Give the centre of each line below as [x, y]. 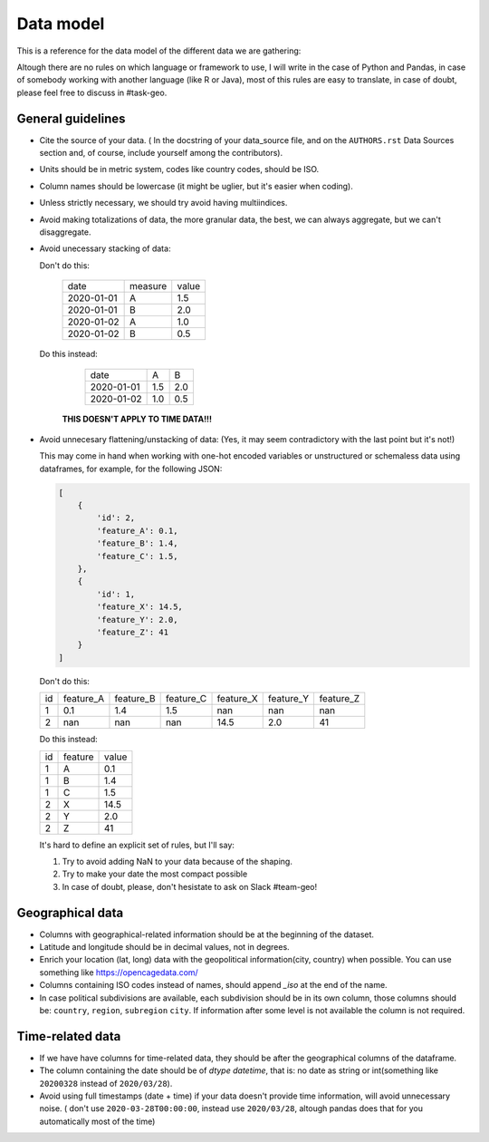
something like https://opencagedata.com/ [119, 972]
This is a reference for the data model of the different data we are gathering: [159, 51]
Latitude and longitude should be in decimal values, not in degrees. [164, 947]
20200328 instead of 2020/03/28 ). [106, 1083]
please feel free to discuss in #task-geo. [92, 92]
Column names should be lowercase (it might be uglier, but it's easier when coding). [196, 186]
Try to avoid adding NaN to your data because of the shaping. [177, 861]
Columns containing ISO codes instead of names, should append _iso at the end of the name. [214, 985]
